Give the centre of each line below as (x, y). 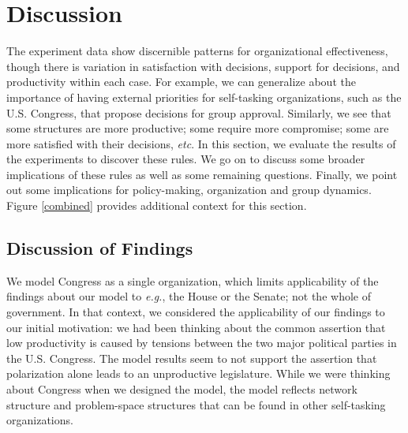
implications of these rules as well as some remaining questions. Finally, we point (202, 174)
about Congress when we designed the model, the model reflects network (182, 389)
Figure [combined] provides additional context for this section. (157, 205)
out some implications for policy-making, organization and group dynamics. (189, 190)
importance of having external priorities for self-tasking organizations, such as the (204, 97)
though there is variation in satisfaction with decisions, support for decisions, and (203, 66)
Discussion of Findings (100, 248)
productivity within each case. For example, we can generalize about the (181, 82)
